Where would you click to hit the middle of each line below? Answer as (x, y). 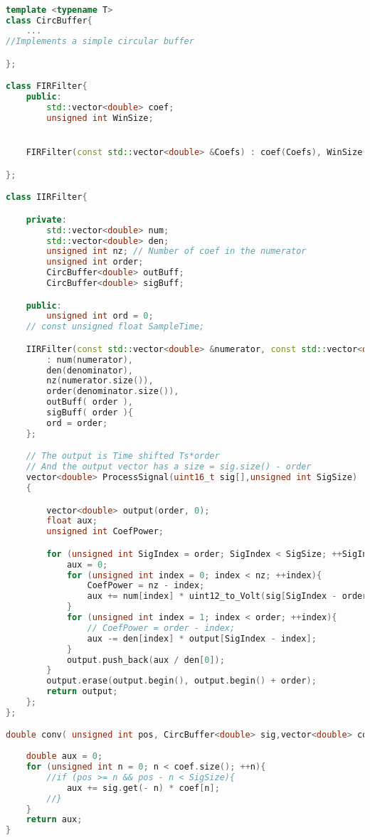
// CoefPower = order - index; (161, 628)
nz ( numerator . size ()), (100, 381)
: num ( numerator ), (90, 360)
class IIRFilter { (47, 197)
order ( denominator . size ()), (113, 392)
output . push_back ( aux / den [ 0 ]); (146, 660)
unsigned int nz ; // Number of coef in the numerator (176, 251)
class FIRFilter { (47, 86)
